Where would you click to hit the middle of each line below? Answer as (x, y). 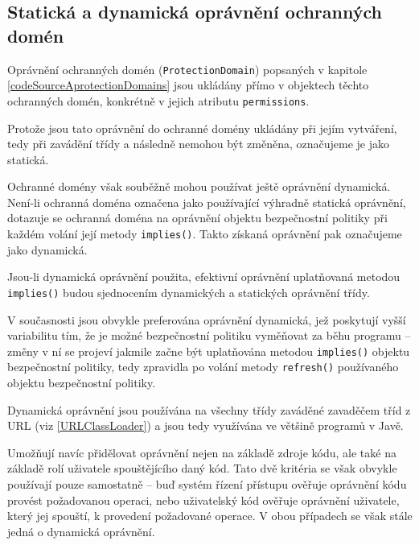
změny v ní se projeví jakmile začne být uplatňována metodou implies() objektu (209, 351)
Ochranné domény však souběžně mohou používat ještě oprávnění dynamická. (199, 186)
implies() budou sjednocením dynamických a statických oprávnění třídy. (189, 292)
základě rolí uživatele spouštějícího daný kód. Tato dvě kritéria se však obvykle (202, 468)
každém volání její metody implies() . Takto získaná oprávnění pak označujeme (205, 234)
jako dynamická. (47, 249)
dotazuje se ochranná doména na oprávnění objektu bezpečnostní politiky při (197, 218)
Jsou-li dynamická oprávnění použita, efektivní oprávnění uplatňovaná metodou (204, 277)
